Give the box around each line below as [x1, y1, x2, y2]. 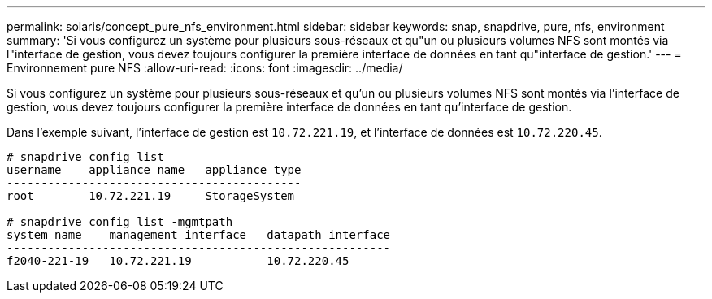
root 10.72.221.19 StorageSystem [7, 189, 295, 202]
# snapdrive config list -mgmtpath [7, 215, 233, 228]
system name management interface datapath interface [7, 228, 391, 241]
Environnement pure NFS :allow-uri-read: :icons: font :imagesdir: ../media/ [7, 61, 403, 75]
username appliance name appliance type [7, 163, 302, 176]
